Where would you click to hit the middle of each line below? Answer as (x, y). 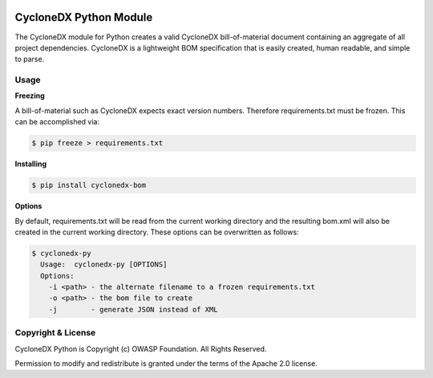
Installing (31, 164)
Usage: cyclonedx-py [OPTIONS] (104, 264)
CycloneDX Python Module (84, 17)
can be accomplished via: (57, 122)
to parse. (30, 59)
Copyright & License (55, 333)
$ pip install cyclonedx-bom (89, 185)
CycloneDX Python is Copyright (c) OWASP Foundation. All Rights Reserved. (141, 348)
